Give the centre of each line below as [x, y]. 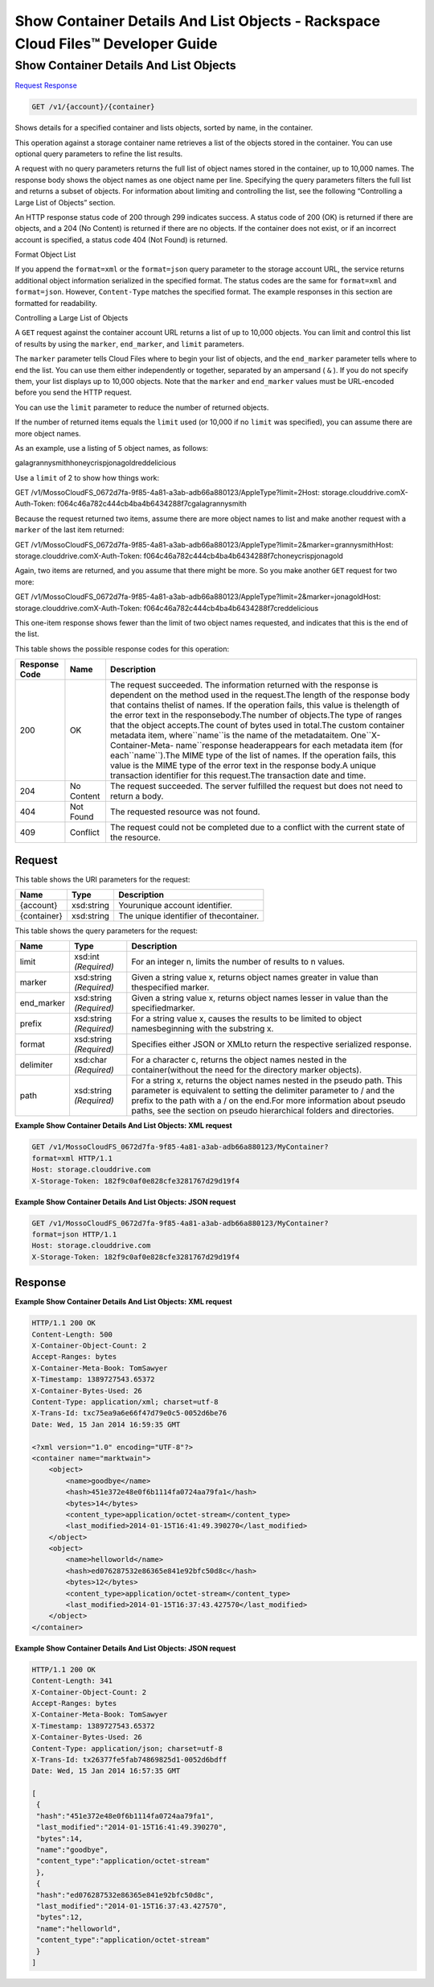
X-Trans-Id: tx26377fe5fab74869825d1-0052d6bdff [129, 1760]
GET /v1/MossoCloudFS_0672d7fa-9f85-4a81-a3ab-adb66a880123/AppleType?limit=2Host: [168, 493]
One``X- [365, 735]
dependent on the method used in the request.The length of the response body [260, 695]
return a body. [137, 796]
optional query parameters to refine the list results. [99, 154]
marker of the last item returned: [70, 530]
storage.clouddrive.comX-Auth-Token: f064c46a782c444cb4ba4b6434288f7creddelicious [167, 608]
